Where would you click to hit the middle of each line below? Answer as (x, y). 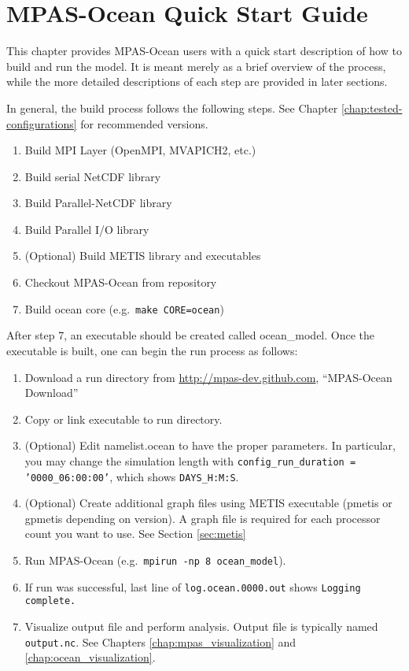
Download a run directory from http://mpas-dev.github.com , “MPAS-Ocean (208, 377)
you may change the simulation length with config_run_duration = (190, 460)
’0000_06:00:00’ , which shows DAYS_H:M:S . (132, 476)
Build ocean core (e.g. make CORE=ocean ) (124, 308)
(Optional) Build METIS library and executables (143, 256)
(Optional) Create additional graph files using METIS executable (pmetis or (208, 503)
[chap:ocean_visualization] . (90, 657)
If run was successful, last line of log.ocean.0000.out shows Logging (193, 586)
